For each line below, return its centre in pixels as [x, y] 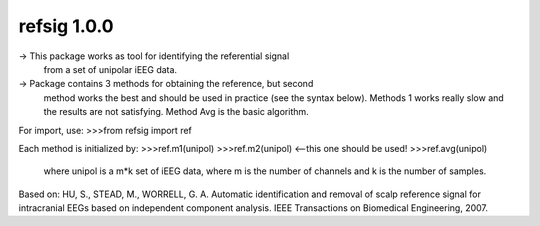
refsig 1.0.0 [66, 26]
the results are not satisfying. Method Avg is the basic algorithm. [176, 112]
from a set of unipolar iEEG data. [110, 69]
